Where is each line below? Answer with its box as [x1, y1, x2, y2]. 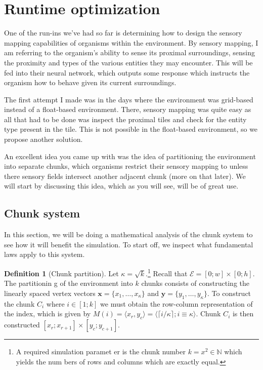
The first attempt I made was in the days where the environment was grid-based [4, 94, 253, 104]
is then [232, 308, 254, 319]
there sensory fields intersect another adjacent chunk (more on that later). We [4, 170, 246, 181]
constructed [4, 319, 40, 330]
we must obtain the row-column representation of [100, 298, 253, 309]
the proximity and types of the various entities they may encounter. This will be [4, 57, 253, 67]
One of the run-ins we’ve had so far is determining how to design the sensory [4, 27, 242, 38]
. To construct [207, 287, 251, 298]
